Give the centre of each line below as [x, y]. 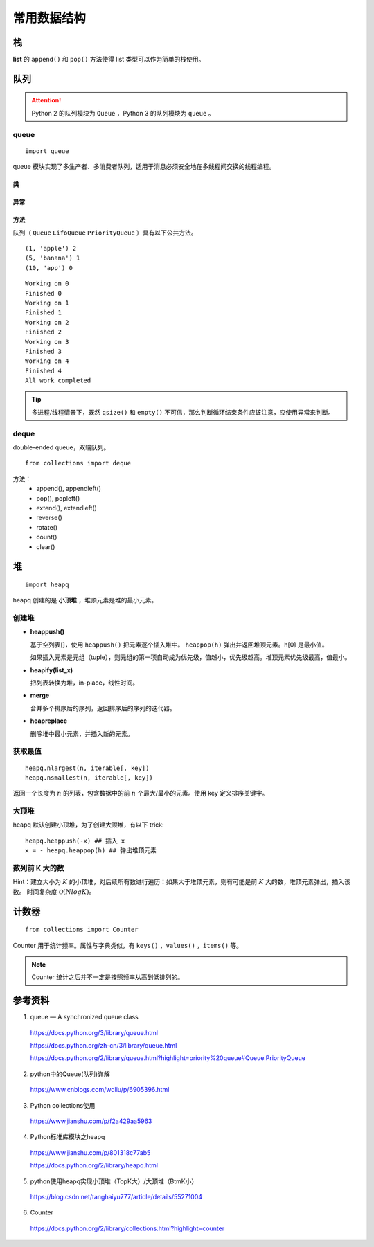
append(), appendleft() [69, 489]
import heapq [47, 584]
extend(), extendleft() [66, 508]
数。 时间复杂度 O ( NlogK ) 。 [54, 891]
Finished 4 [44, 371]
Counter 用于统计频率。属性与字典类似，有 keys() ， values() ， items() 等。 [127, 945]
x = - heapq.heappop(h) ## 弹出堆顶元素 [91, 851]
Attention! [46, 100]
